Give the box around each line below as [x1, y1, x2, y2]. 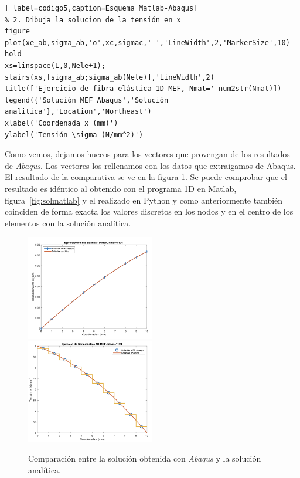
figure [5, 27, 30, 36]
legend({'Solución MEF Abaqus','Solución [5, 96, 169, 104]
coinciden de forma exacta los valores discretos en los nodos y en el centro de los [5, 205, 294, 218]
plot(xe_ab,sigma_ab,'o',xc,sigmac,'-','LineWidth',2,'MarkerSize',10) [5, 38, 290, 47]
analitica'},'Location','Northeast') [5, 107, 152, 116]
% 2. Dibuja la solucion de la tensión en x [5, 15, 181, 24]
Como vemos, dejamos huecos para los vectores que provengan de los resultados [5, 148, 290, 160]
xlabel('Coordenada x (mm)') [5, 118, 118, 127]
